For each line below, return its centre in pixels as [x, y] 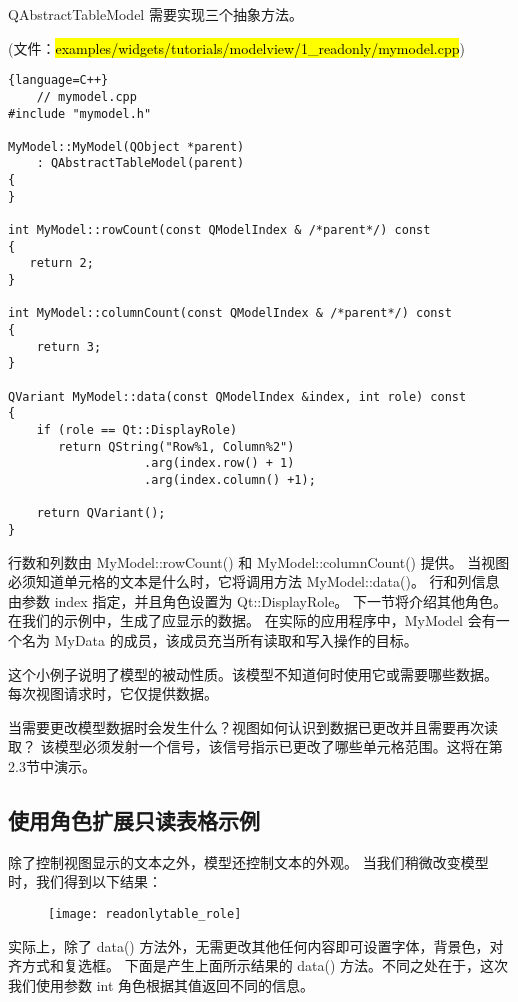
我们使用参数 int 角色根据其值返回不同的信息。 [161, 984]
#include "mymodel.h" [80, 113]
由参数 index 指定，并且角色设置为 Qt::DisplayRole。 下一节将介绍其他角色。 [258, 600]
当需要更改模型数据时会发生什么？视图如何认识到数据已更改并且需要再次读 [253, 726]
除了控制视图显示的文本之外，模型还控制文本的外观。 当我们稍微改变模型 [248, 861]
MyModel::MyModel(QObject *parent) [126, 146]
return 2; [61, 263]
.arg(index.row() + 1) [219, 463]
